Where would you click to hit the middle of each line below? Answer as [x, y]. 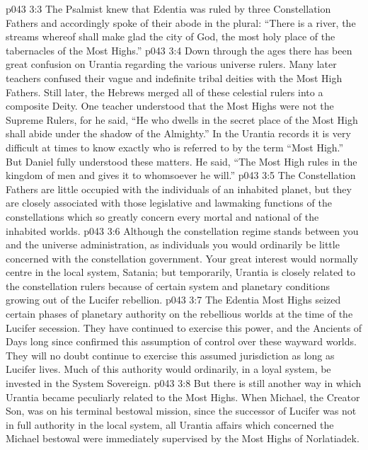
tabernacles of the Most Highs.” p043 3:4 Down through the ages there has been [179, 50]
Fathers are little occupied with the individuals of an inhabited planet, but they [179, 189]
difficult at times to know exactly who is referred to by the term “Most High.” [175, 147]
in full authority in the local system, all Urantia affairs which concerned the [170, 424]
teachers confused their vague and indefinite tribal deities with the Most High [174, 77]
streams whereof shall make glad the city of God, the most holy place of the [171, 36]
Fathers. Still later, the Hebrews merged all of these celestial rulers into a [165, 92]
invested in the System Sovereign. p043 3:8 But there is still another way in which [184, 383]
